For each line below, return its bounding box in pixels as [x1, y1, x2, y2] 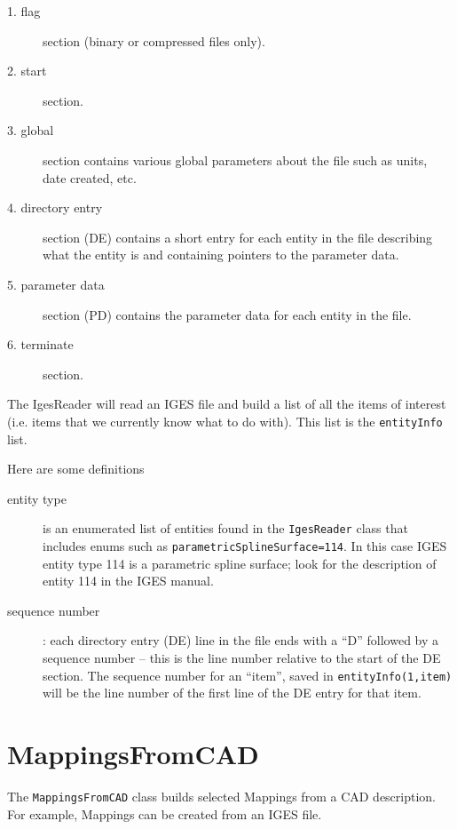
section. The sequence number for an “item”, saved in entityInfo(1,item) [43, 666, 453, 684]
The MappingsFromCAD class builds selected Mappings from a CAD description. [7, 787, 437, 805]
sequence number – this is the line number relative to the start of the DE [43, 649, 441, 667]
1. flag [7, 2, 41, 20]
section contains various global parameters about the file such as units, [43, 150, 428, 169]
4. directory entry [7, 198, 103, 217]
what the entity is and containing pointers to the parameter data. [43, 245, 399, 264]
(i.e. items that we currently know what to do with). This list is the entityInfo [7, 411, 443, 430]
